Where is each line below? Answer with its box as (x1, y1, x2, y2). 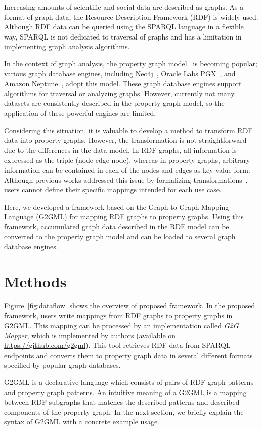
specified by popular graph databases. (4, 360, 121, 370)
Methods (4, 270, 67, 291)
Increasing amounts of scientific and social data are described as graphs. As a (4, 2, 244, 12)
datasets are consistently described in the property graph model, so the (4, 98, 225, 108)
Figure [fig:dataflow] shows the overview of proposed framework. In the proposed (4, 300, 255, 310)
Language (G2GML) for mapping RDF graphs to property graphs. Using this (4, 211, 244, 222)
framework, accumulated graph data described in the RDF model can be (4, 221, 229, 231)
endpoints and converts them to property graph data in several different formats (4, 349, 253, 360)
